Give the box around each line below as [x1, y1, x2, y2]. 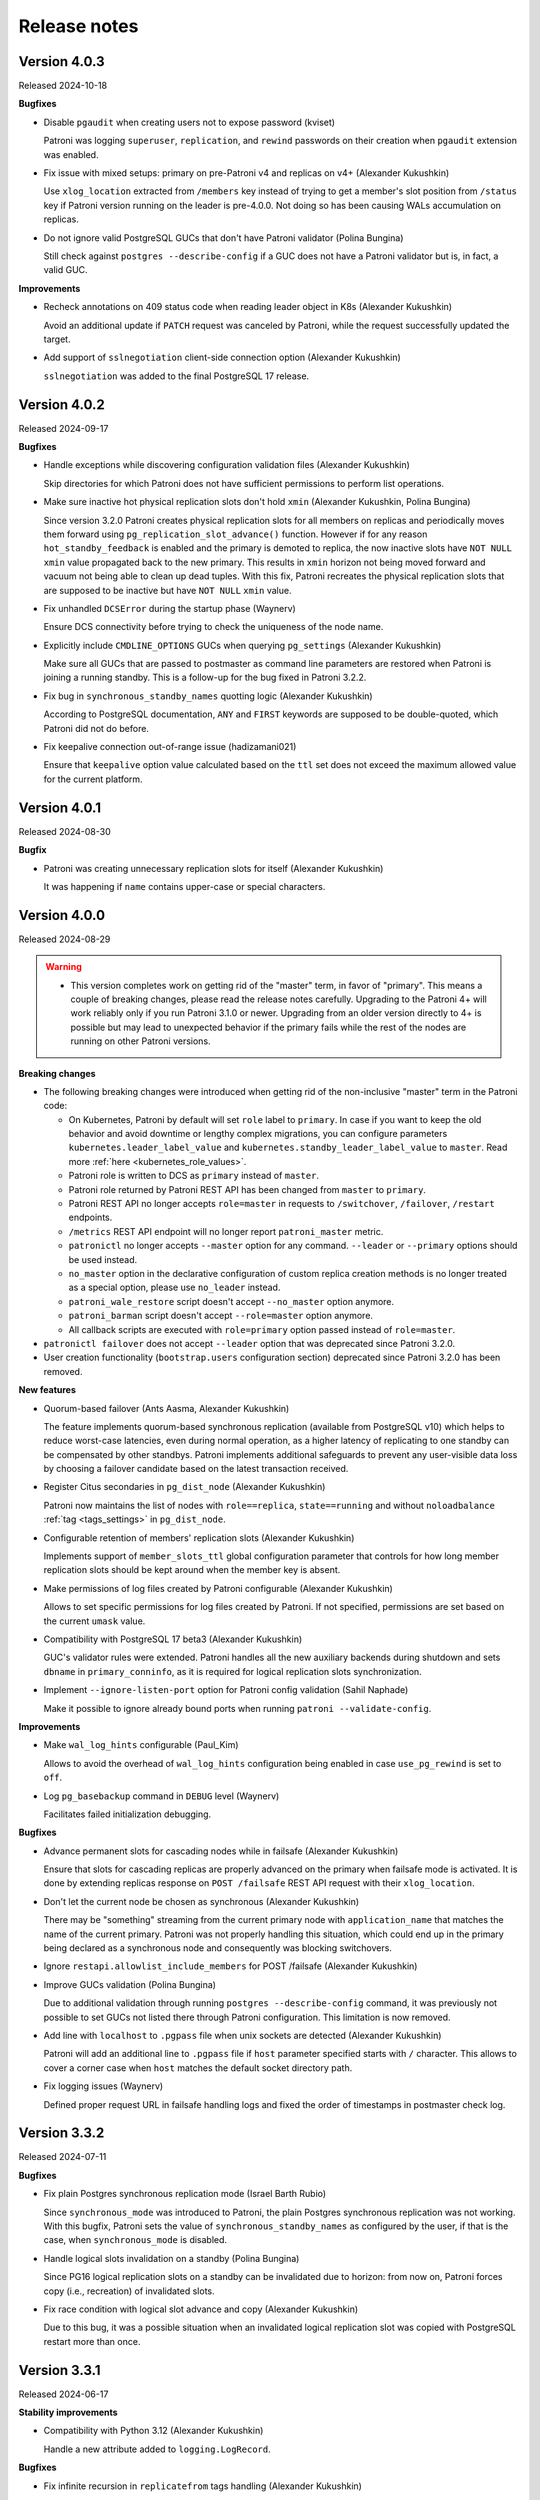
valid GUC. [43, 264, 89, 276]
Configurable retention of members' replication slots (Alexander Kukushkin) [43, 1531, 355, 1544]
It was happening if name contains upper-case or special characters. [43, 880, 326, 892]
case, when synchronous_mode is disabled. [43, 2234, 228, 2246]
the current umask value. [43, 1615, 146, 1627]
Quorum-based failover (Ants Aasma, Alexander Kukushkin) [43, 1402, 290, 1414]
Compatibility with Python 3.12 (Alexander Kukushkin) [43, 2425, 264, 2437]
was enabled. [43, 148, 99, 160]
